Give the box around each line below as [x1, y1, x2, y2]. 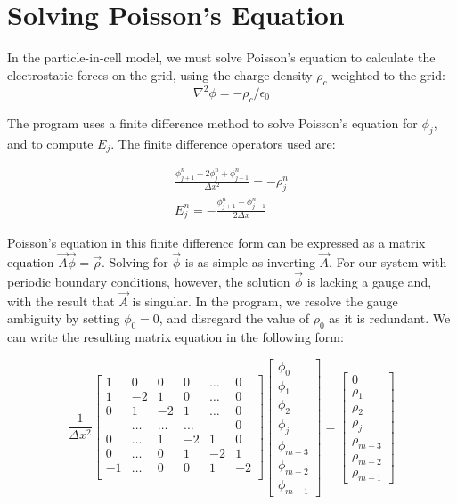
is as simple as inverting [184, 253, 315, 272]
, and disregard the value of [159, 309, 310, 328]
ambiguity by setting [7, 309, 120, 328]
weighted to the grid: [331, 65, 445, 84]
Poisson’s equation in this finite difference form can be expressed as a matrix [7, 233, 426, 252]
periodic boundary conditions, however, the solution [7, 272, 290, 290]
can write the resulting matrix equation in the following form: [7, 328, 344, 346]
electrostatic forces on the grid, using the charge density [7, 65, 313, 84]
